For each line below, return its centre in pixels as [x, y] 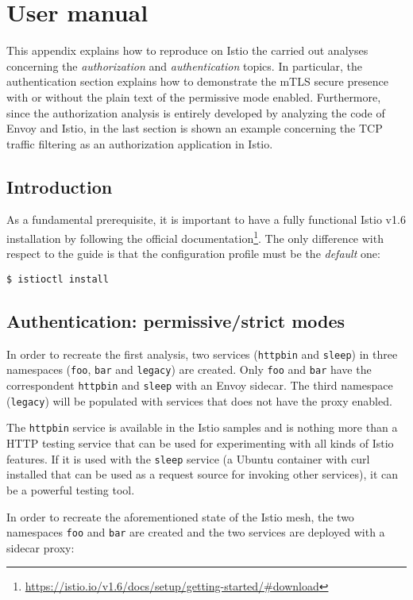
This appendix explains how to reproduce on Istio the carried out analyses [187, 50]
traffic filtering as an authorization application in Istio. [140, 143]
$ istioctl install [58, 279]
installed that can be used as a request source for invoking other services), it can [203, 474]
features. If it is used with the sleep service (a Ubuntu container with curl [188, 458]
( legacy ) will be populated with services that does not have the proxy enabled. [199, 400]
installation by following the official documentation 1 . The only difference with [195, 237]
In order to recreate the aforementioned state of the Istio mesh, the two [180, 516]
